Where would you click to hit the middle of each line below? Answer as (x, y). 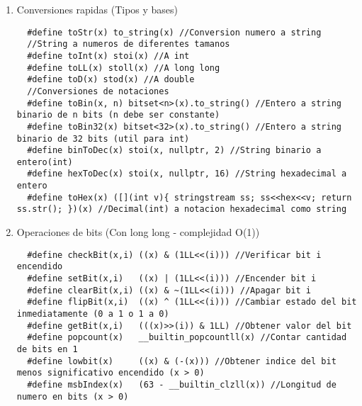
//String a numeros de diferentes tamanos (129, 44)
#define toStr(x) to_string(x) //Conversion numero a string (174, 32)
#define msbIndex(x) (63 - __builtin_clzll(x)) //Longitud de (182, 384)
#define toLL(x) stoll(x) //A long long (124, 68)
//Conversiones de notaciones (98, 91)
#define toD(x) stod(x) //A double (111, 80)
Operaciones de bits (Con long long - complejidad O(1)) (138, 232)
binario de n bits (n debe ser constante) (118, 115)
